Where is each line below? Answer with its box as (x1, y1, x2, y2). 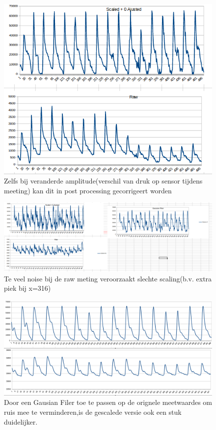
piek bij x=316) (4, 283, 51, 293)
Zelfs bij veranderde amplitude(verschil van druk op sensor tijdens (4, 176, 203, 186)
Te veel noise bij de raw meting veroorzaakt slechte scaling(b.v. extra (4, 273, 212, 283)
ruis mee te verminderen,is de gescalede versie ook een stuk (4, 407, 182, 417)
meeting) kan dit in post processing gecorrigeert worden (4, 185, 172, 195)
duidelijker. (4, 416, 38, 427)
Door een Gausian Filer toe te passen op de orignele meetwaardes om (4, 397, 213, 407)
